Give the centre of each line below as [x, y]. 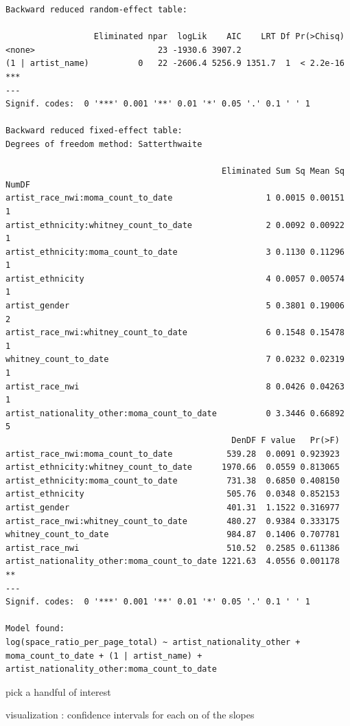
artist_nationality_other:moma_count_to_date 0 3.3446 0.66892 [175, 413]
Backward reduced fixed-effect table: [94, 131]
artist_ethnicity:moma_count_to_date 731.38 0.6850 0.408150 [173, 480]
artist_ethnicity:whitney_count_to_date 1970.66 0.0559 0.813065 [173, 467]
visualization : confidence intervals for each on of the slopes [130, 715]
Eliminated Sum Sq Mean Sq [283, 171]
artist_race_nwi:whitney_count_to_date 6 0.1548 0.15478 [175, 333]
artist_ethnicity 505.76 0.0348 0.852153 [173, 494]
